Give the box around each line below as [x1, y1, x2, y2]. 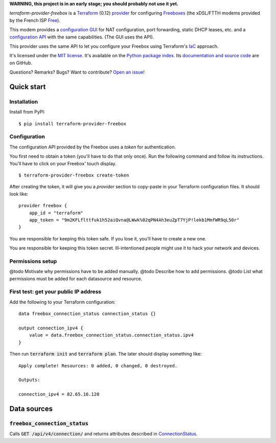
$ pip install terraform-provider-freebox [18, 121, 127, 126]
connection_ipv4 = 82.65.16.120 [18, 391, 100, 397]
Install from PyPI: [9, 109, 45, 115]
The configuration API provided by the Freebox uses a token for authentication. [9, 144, 176, 150]
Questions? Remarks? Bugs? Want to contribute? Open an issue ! [9, 69, 145, 75]
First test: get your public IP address [9, 288, 102, 295]
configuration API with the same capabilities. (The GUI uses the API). [9, 34, 154, 40]
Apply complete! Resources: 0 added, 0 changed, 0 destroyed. [18, 363, 178, 368]
